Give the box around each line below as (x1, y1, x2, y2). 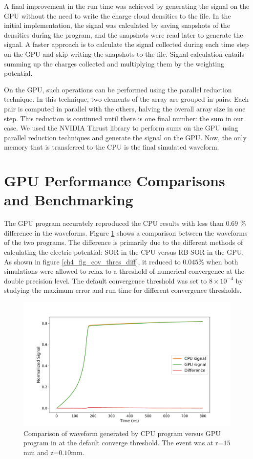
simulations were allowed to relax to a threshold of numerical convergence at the (4, 266, 244, 276)
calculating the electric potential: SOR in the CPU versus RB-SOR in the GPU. (4, 247, 244, 257)
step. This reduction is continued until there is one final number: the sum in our (4, 113, 244, 123)
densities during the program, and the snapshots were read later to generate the (4, 29, 243, 40)
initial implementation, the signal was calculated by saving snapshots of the (4, 20, 230, 30)
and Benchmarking (4, 190, 133, 210)
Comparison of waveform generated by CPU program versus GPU (23, 428, 221, 438)
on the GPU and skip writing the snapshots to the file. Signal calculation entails (4, 48, 244, 59)
